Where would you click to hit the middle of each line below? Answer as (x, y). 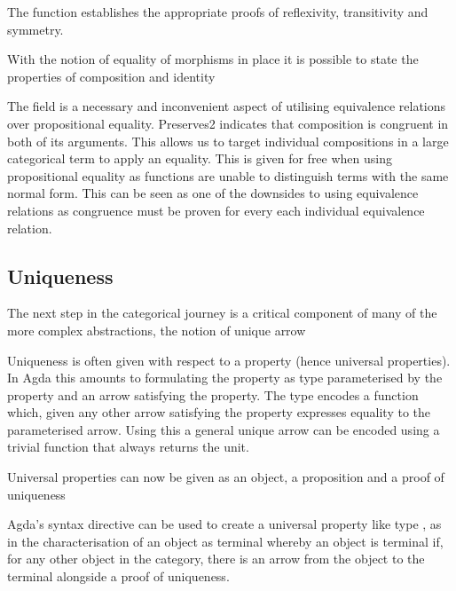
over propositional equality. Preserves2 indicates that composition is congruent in (228, 123)
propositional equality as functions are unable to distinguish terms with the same (228, 175)
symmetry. (35, 29)
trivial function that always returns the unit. (128, 447)
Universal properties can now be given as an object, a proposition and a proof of (226, 477)
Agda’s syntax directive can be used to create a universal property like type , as (224, 524)
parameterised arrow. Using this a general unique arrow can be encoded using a (224, 429)
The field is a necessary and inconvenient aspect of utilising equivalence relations (227, 106)
